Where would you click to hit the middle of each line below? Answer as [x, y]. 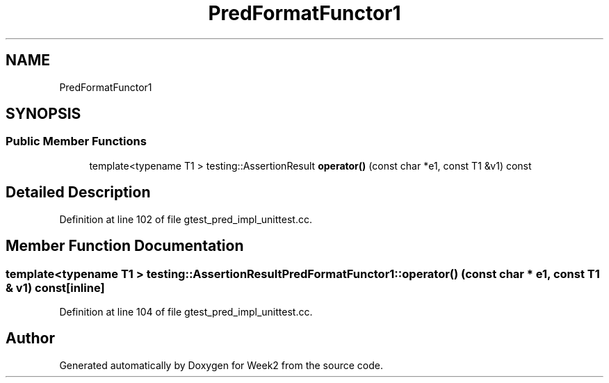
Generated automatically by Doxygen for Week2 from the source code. [221, 365]
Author [30, 339]
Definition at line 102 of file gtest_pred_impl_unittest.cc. [186, 219]
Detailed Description [78, 193]
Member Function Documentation [125, 246]
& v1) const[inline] [55, 287]
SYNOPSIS [43, 114]
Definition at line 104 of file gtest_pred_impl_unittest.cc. [186, 311]
